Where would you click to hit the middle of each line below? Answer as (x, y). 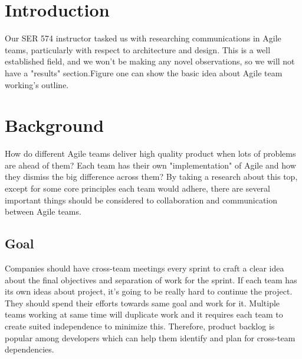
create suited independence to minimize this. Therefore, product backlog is (140, 326)
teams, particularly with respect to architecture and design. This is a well (138, 49)
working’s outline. (37, 84)
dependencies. (29, 349)
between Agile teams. (43, 211)
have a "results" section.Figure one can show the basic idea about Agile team (144, 72)
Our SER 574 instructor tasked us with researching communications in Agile (143, 38)
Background (55, 125)
